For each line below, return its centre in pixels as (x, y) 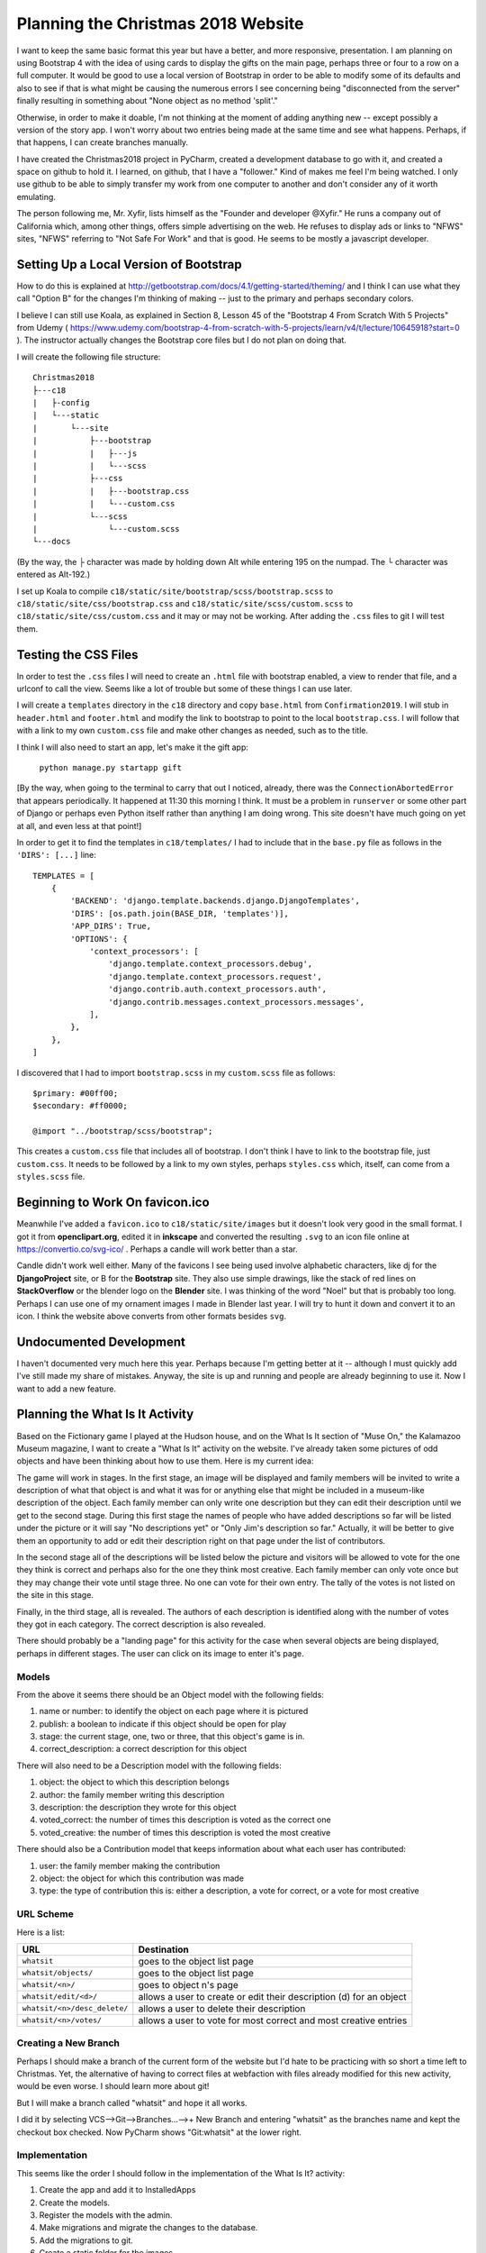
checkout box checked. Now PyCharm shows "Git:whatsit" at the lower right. (159, 2132)
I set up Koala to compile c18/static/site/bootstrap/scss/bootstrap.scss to (175, 591)
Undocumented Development (101, 1341)
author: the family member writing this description (132, 1794)
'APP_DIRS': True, (111, 926)
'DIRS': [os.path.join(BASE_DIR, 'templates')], (180, 913)
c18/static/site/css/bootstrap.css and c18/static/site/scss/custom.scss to (185, 603)
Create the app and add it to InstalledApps (117, 2190)
